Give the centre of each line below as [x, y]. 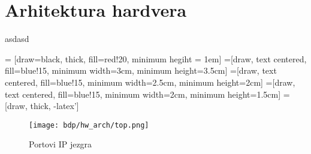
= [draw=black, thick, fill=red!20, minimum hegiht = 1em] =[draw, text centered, [156, 58]
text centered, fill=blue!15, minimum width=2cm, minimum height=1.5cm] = [147, 94]
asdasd [17, 39]
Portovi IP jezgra [61, 144]
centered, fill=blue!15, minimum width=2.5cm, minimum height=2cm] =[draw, [150, 82]
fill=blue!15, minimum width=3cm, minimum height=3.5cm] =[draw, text [141, 70]
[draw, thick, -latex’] [42, 106]
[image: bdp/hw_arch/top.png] [89, 125]
